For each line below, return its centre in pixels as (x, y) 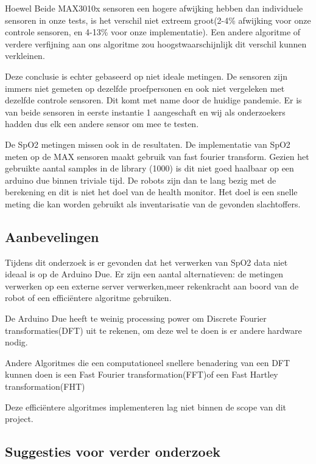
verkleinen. (25, 56)
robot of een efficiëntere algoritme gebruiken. (88, 298)
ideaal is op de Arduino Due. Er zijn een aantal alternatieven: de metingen (144, 274)
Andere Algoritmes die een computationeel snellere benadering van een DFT (148, 362)
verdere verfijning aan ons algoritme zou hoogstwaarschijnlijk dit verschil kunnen (156, 43)
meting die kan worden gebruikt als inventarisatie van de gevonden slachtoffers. (153, 203)
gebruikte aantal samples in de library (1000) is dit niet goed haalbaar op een (149, 168)
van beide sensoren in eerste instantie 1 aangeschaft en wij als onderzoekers (145, 112)
